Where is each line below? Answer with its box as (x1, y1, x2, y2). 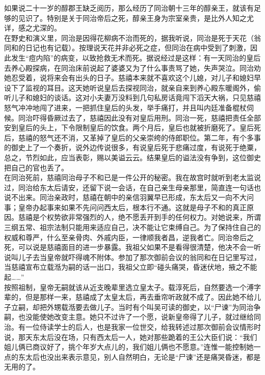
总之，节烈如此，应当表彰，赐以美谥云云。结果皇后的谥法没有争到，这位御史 (4, 152, 261, 162)
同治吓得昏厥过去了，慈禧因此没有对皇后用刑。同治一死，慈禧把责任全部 (18, 112, 261, 123)
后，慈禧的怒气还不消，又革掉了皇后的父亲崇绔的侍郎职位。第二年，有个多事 (4, 132, 261, 142)
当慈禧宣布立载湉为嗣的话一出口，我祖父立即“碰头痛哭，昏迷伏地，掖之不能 (4, 262, 257, 272)
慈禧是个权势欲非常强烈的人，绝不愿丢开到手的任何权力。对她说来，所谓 (18, 212, 261, 222)
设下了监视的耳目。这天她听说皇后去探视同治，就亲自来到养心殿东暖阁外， (4, 82, 254, 93)
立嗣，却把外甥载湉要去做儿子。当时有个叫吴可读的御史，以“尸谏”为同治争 (11, 301, 261, 312)
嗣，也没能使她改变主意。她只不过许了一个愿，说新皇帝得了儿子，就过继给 (4, 311, 254, 322)
